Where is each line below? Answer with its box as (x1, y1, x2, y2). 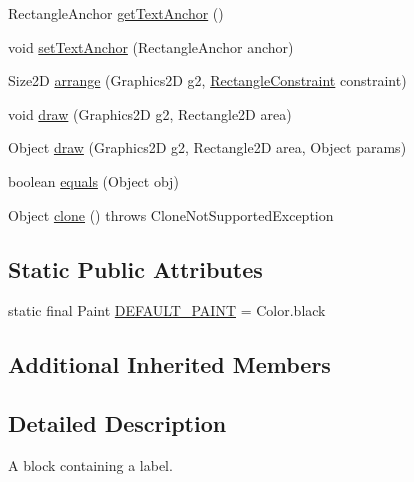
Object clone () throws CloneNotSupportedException (8, 204, 334, 225)
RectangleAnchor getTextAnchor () (8, 3, 224, 23)
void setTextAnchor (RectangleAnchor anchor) (8, 36, 294, 57)
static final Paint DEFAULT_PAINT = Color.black (8, 300, 326, 321)
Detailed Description (8, 408, 227, 439)
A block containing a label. (8, 454, 173, 475)
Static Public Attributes (8, 253, 263, 284)
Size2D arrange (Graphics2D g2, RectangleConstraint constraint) (8, 70, 407, 91)
